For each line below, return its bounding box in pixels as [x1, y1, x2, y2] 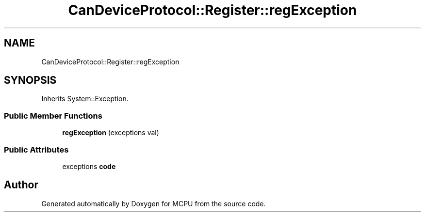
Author [4, 179, 38, 191]
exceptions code [62, 162, 116, 170]
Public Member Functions [4, 110, 102, 121]
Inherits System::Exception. [41, 94, 129, 103]
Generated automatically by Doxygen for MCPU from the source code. [41, 199, 266, 208]
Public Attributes [4, 144, 69, 154]
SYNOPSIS [4, 74, 57, 87]
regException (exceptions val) [62, 128, 159, 137]
